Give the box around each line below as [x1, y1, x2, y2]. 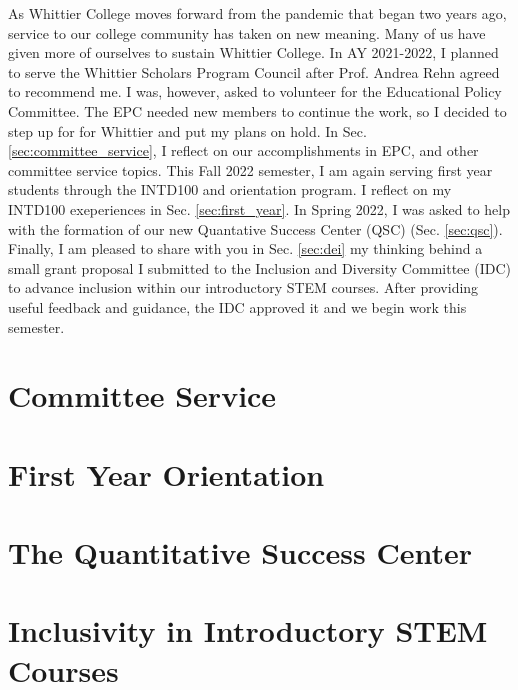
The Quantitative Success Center [8, 532, 473, 573]
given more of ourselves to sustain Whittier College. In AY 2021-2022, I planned [8, 42, 499, 63]
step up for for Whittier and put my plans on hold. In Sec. [8, 120, 367, 141]
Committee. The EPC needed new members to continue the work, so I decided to [8, 100, 507, 121]
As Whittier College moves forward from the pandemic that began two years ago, [8, 3, 507, 23]
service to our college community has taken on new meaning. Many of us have [8, 22, 486, 43]
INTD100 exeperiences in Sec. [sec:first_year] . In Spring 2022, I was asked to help [8, 198, 510, 219]
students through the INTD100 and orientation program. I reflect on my [8, 179, 452, 200]
